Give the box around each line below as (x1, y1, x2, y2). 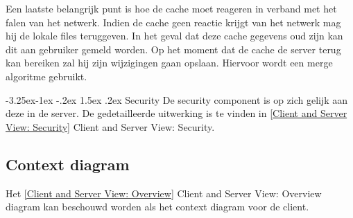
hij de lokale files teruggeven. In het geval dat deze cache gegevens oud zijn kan (6, 28, 343, 43)
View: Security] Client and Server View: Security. (6, 119, 215, 134)
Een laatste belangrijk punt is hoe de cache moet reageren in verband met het (6, 1, 337, 15)
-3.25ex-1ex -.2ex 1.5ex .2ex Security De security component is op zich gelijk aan (6, 92, 348, 107)
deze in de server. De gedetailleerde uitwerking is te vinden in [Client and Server (6, 106, 347, 120)
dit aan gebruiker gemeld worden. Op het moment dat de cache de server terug (6, 42, 341, 56)
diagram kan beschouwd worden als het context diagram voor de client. (6, 199, 309, 214)
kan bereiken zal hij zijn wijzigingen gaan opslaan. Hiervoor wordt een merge (6, 55, 333, 70)
